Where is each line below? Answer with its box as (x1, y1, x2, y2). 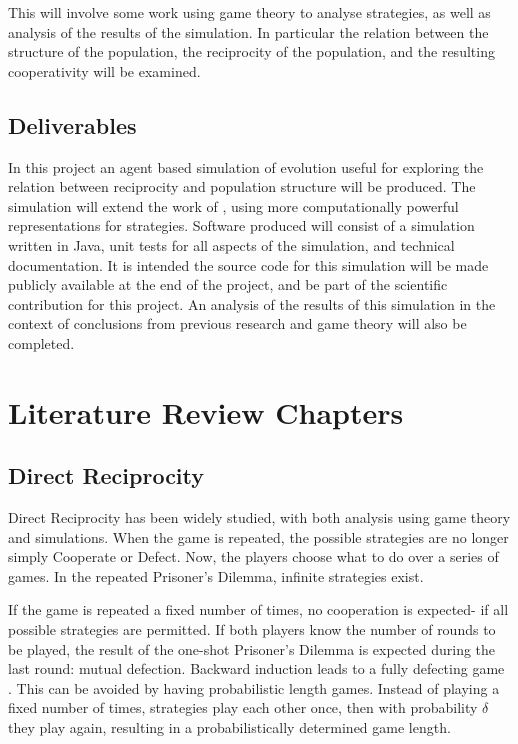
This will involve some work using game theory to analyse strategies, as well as (8, 2, 491, 22)
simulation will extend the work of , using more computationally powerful (8, 195, 459, 216)
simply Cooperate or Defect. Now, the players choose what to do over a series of (8, 546, 499, 567)
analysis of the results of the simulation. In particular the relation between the (8, 21, 489, 42)
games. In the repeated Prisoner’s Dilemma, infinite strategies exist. (8, 565, 424, 586)
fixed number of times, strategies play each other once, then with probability (8, 697, 478, 718)
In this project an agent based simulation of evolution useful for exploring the (8, 156, 484, 177)
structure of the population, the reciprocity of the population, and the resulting (8, 41, 495, 62)
